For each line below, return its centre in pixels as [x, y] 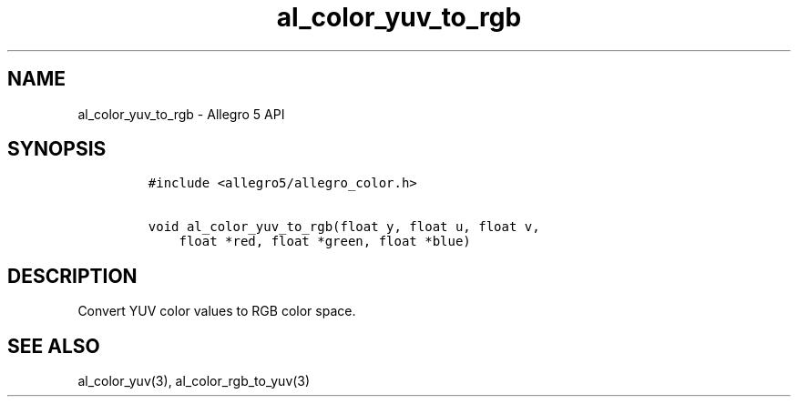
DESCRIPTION [72, 276]
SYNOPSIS [57, 149]
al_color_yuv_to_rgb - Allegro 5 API [181, 114]
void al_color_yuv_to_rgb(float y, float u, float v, [344, 227]
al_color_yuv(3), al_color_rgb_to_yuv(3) [194, 381]
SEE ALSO [54, 346]
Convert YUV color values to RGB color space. [217, 311]
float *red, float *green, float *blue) [325, 242]
